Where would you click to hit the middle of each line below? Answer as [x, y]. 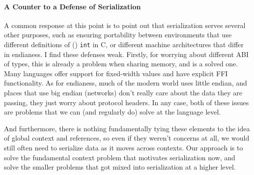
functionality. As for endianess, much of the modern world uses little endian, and [126, 83]
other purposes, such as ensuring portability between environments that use [118, 35]
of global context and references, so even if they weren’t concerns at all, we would [127, 138]
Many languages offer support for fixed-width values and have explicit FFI [116, 73]
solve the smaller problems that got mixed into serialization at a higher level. [120, 167]
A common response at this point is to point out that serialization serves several [125, 25]
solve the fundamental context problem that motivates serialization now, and [120, 157]
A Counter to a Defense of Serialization [72, 6]
